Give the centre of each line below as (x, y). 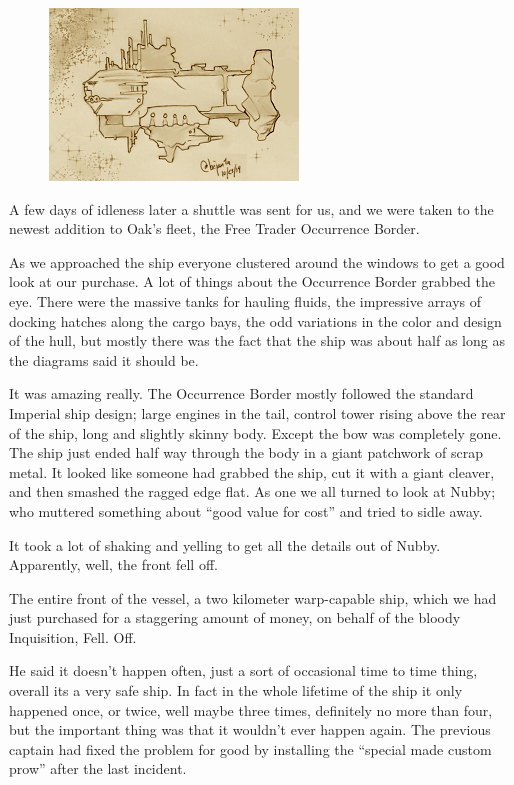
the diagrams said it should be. (104, 359)
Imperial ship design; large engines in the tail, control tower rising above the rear (257, 412)
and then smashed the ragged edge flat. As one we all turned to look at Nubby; (252, 491)
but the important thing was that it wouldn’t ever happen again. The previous (250, 729)
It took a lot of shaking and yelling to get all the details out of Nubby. (225, 544)
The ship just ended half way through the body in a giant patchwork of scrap (246, 452)
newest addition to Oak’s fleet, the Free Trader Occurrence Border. (214, 228)
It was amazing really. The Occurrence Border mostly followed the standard (241, 393)
